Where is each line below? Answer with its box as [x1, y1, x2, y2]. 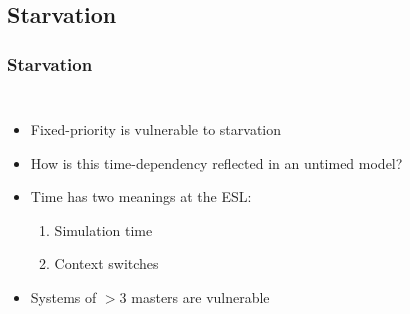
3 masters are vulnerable [119, 286, 270, 307]
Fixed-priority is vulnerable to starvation [30, 119, 282, 139]
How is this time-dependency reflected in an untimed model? [30, 152, 403, 173]
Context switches [54, 253, 159, 274]
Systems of [30, 286, 97, 307]
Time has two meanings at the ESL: [30, 186, 252, 207]
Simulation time [54, 219, 153, 240]
